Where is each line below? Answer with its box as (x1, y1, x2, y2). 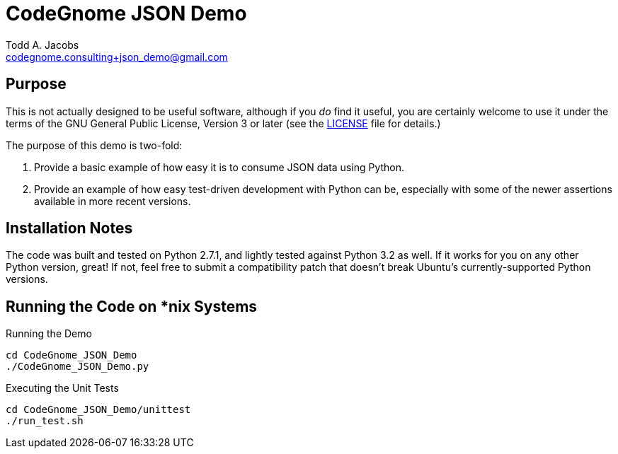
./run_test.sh (6, 415, 84, 427)
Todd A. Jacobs (6, 38, 79, 51)
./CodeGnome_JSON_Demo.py (6, 361, 149, 373)
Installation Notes (6, 219, 133, 238)
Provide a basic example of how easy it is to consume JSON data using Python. (34, 161, 405, 173)
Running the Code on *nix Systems (6, 297, 258, 315)
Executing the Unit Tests (6, 382, 119, 395)
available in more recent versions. (34, 194, 191, 207)
